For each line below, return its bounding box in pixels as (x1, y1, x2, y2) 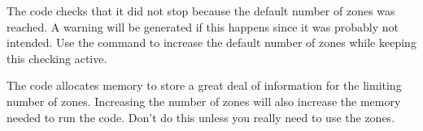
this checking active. (7, 49, 107, 66)
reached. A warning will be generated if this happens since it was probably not (7, 18, 399, 35)
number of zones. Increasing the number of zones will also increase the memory (7, 92, 401, 109)
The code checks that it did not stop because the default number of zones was (7, 2, 395, 19)
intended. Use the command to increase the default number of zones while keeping (7, 34, 416, 51)
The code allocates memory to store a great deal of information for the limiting (7, 77, 402, 94)
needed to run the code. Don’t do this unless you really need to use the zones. (7, 108, 395, 125)
